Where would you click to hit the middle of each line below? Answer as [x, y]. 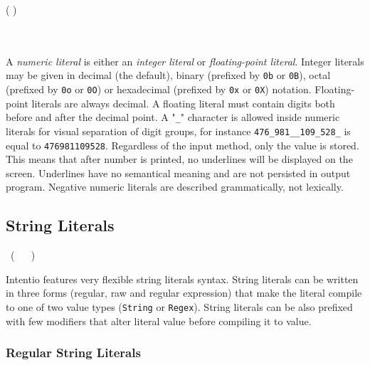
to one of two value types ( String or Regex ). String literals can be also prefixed [179, 307]
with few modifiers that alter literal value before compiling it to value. [159, 321]
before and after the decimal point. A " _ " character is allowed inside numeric [173, 117]
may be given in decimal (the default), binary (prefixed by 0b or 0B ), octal [168, 75]
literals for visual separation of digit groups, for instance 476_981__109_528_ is [178, 131]
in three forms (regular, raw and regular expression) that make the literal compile [184, 293]
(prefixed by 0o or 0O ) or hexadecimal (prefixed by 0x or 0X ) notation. [159, 89]
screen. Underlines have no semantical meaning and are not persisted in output [178, 173]
